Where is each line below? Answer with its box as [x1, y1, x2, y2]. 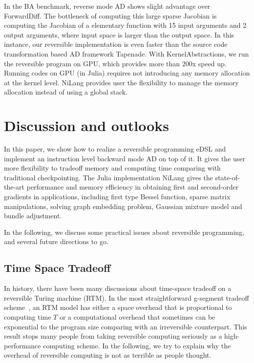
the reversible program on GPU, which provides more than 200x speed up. [4, 58, 227, 68]
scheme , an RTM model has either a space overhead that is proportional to [4, 302, 232, 312]
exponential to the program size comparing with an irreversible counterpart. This [4, 321, 247, 331]
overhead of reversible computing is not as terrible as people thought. [4, 350, 212, 360]
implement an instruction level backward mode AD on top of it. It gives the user [4, 153, 246, 163]
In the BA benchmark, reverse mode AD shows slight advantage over [4, 1, 211, 11]
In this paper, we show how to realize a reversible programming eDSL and [4, 144, 226, 154]
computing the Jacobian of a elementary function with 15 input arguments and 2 [4, 20, 247, 30]
